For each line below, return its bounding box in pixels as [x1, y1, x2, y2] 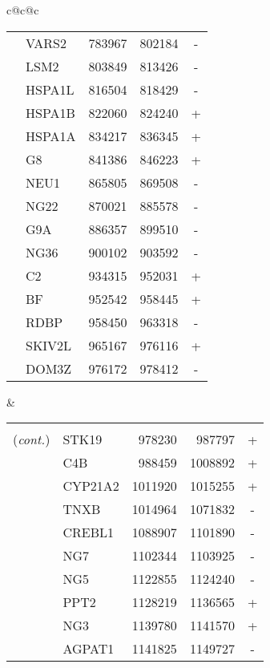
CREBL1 [62, 523, 114, 542]
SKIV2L [26, 335, 72, 354]
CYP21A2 [62, 476, 119, 496]
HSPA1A [26, 126, 76, 145]
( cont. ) [13, 430, 50, 449]
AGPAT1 [62, 639, 115, 658]
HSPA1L [26, 79, 75, 99]
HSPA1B [26, 103, 75, 122]
